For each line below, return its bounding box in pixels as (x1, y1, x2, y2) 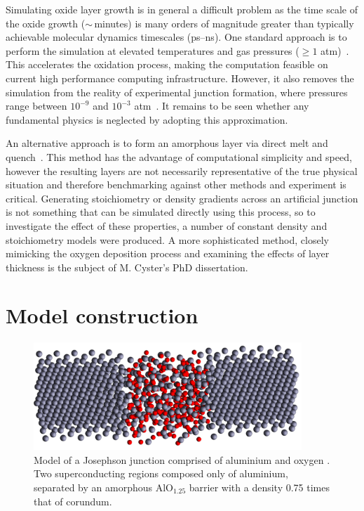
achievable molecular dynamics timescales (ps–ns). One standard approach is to (6, 30, 347, 44)
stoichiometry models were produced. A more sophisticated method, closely (6, 232, 329, 247)
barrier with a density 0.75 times (189, 479, 330, 494)
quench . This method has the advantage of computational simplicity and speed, (6, 149, 352, 164)
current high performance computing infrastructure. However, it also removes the (6, 70, 354, 85)
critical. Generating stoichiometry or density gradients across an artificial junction (6, 190, 358, 205)
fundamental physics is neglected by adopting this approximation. (6, 112, 288, 127)
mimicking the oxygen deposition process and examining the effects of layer (6, 246, 330, 261)
